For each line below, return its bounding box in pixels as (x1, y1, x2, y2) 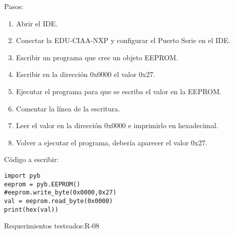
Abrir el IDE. (16, 18, 58, 28)
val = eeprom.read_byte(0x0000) (4, 197, 113, 205)
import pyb (4, 172, 41, 179)
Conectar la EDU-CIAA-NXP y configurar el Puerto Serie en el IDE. (16, 35, 230, 46)
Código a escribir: (4, 154, 59, 165)
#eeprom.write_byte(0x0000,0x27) (4, 189, 116, 197)
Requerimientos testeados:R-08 (4, 220, 100, 231)
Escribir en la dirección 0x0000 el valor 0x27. (16, 69, 155, 80)
